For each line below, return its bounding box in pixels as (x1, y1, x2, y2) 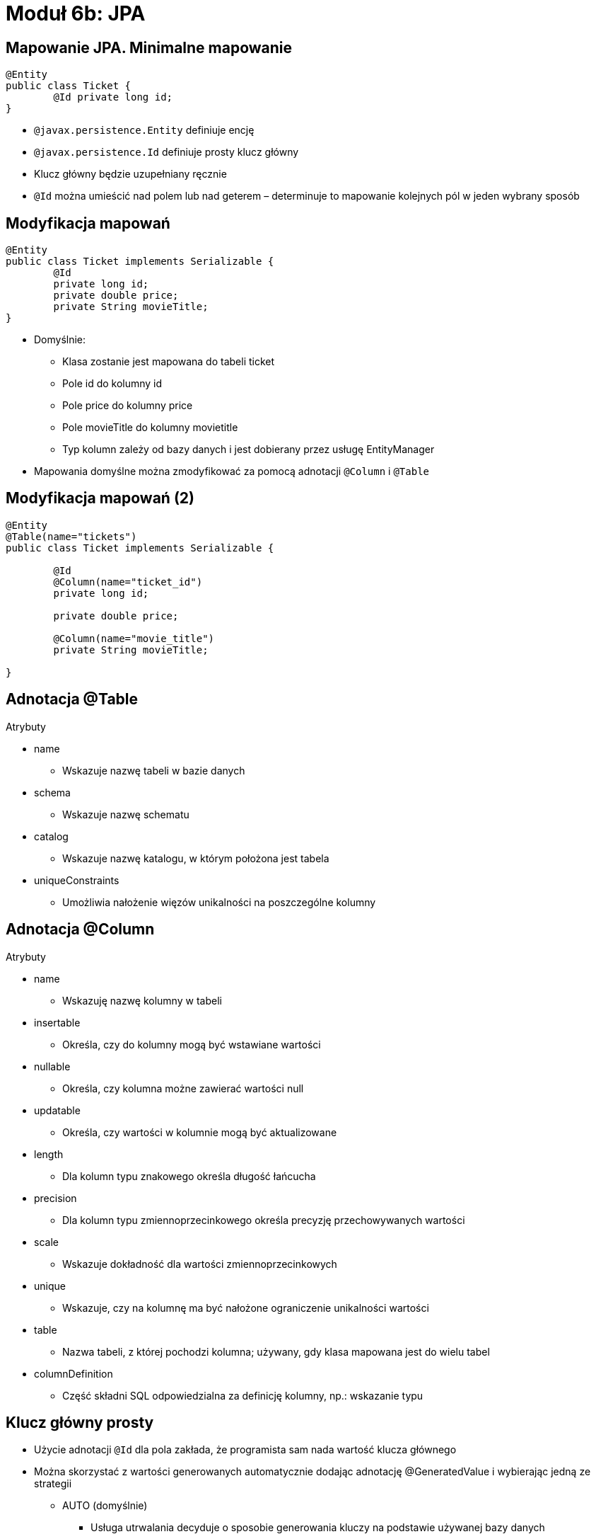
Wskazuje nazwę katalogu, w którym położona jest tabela (62, 852, 329, 864)
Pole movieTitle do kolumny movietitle (62, 421, 238, 434)
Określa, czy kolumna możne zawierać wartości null (62, 1082, 304, 1094)
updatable (34, 1104, 81, 1116)
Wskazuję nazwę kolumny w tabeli (62, 994, 222, 1007)
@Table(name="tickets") (6, 530, 137, 542)
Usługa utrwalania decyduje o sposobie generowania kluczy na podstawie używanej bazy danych (90, 1521, 545, 1534)
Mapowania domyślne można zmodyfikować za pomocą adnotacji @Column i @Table (34, 465, 430, 478)
